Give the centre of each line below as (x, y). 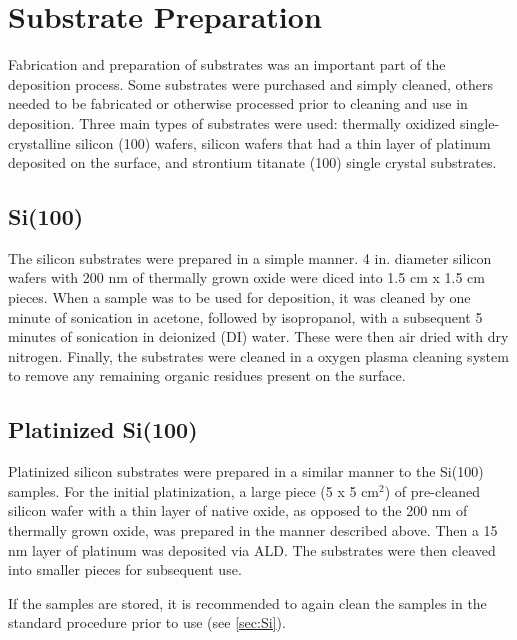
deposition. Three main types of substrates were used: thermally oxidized (232, 122)
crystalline (39, 142)
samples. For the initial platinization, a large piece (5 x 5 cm (194, 490)
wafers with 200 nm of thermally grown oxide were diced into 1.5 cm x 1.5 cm (246, 277)
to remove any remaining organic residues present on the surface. (207, 375)
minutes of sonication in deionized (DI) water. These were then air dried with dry (258, 336)
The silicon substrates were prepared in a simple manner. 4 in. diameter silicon (250, 257)
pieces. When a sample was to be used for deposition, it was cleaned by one (239, 297)
